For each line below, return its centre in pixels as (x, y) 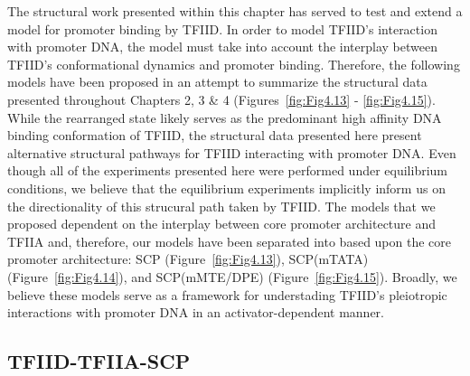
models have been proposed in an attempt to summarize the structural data (217, 82)
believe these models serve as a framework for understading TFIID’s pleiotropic (227, 294)
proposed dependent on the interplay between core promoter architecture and (222, 224)
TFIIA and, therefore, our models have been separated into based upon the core (230, 241)
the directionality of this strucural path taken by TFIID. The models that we (221, 206)
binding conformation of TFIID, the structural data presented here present (215, 135)
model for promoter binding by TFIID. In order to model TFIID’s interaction (222, 28)
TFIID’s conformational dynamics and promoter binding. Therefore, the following (234, 64)
